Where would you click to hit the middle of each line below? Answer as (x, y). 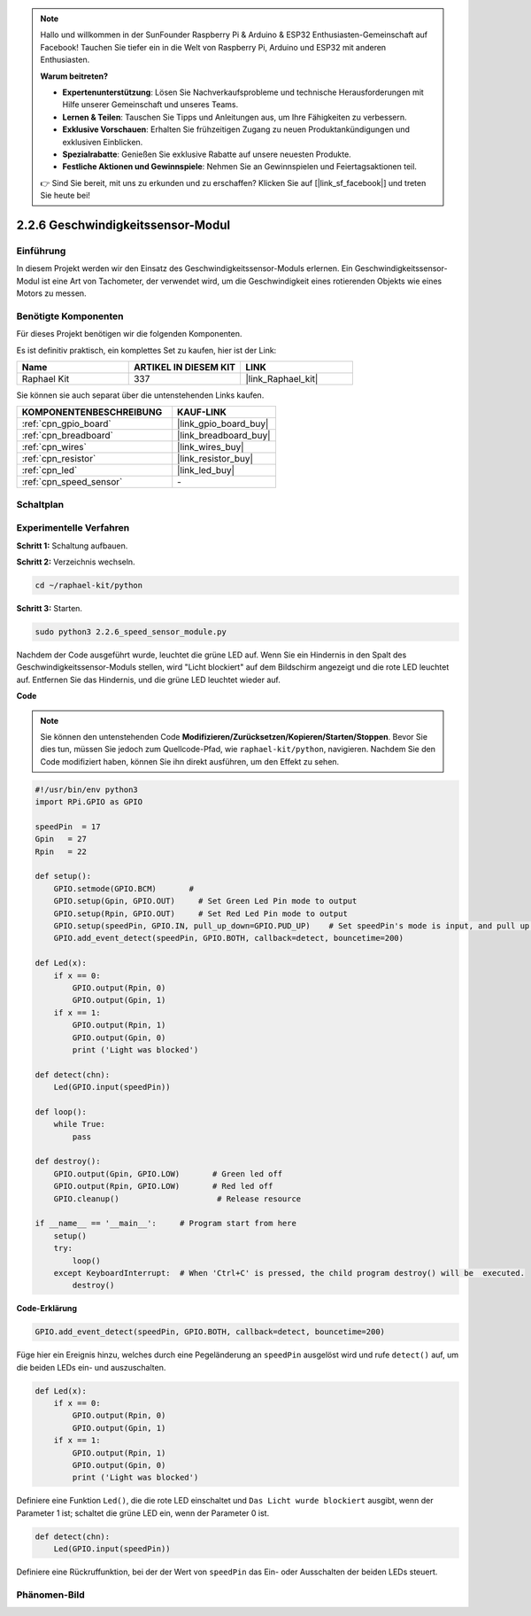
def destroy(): (68, 1161)
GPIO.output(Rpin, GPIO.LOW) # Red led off (163, 1186)
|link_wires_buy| (211, 447)
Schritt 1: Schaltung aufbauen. (72, 546)
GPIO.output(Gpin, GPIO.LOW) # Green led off (168, 1173)
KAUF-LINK (202, 412)
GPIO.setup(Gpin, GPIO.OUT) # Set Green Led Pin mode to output (205, 901)
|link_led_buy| (206, 470)
